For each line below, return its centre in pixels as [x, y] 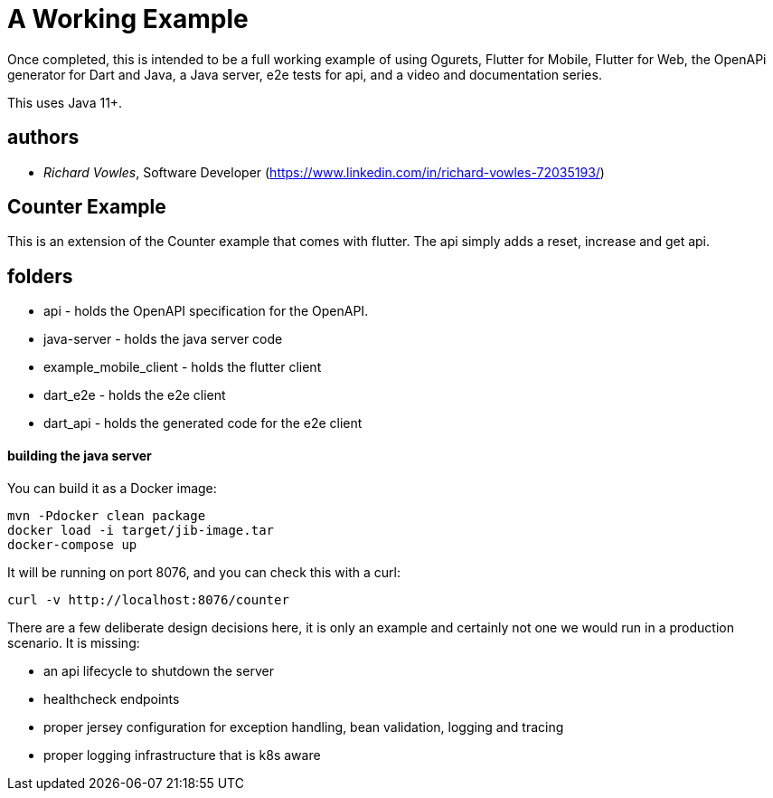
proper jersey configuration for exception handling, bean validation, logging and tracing [304, 727]
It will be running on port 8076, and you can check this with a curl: [204, 572]
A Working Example [128, 19]
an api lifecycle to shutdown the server [159, 670]
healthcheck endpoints [112, 698]
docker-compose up [72, 544]
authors [43, 138]
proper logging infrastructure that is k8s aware [182, 755]
